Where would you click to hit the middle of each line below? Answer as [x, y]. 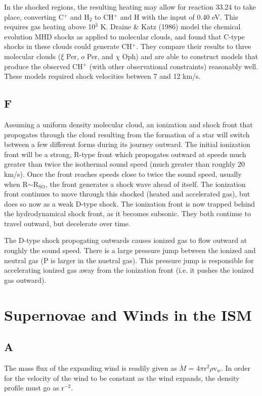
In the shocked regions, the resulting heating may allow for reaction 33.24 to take [130, 7]
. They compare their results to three [194, 46]
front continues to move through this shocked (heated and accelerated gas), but [127, 194]
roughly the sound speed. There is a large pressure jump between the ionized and [130, 250]
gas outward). [25, 280]
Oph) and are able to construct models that [190, 56]
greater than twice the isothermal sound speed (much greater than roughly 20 [125, 164]
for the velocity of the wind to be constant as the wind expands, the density [122, 378]
